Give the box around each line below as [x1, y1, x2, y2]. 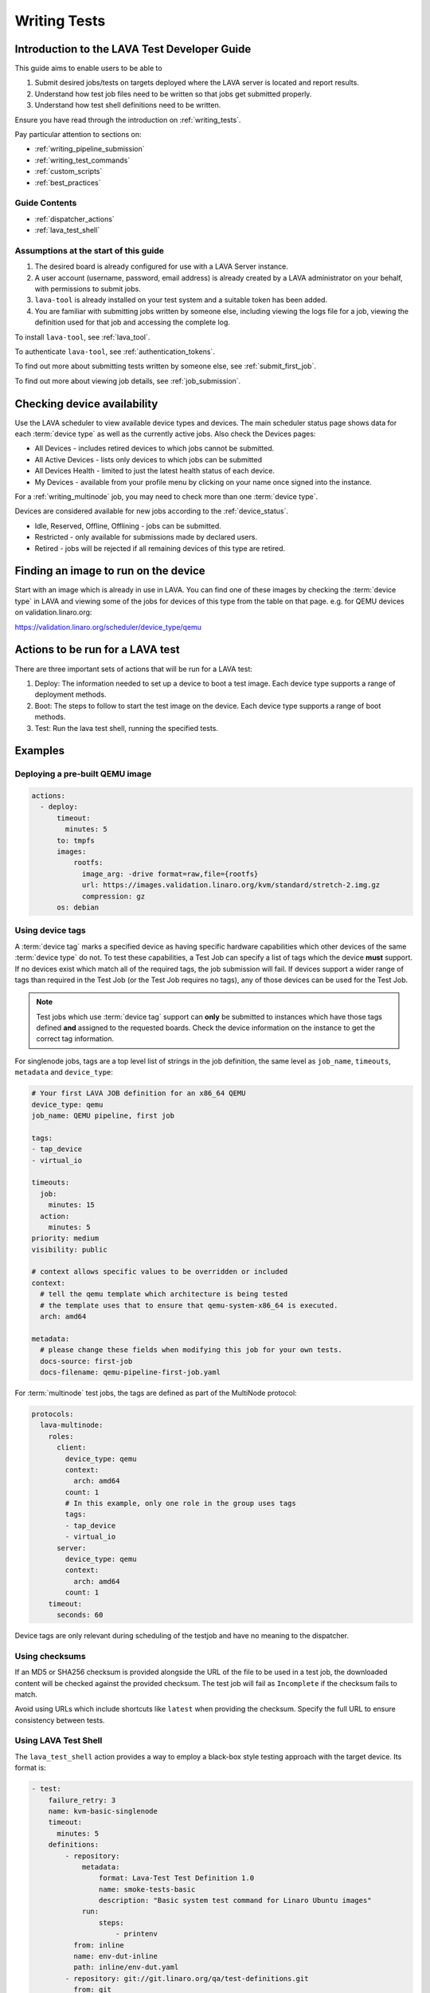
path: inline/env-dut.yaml [72, 1963, 179, 1972]
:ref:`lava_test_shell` [34, 226, 100, 235]
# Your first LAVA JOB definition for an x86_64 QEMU [31, 1089, 246, 1098]
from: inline [72, 1940, 125, 1949]
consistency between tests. [14, 1715, 105, 1725]
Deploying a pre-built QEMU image [14, 769, 152, 780]
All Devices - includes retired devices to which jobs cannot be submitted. [34, 443, 275, 454]
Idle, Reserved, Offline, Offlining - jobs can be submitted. [34, 521, 222, 530]
